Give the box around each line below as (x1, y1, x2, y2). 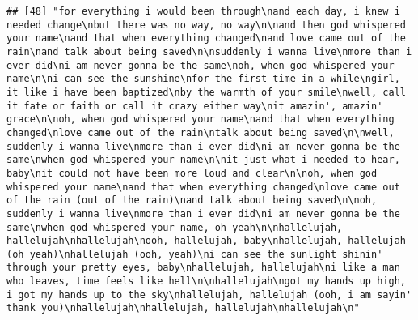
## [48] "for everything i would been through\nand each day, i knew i (6, 6, 400, 17)
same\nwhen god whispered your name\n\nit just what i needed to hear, (6, 154, 400, 166)
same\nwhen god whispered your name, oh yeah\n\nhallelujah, (6, 221, 343, 233)
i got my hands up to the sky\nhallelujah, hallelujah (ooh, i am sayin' (6, 288, 412, 301)
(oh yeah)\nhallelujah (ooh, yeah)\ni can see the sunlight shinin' (6, 248, 383, 260)
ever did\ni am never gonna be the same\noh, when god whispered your (6, 59, 395, 71)
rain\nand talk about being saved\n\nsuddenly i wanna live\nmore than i (6, 45, 412, 58)
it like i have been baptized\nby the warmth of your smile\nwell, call (6, 86, 406, 98)
